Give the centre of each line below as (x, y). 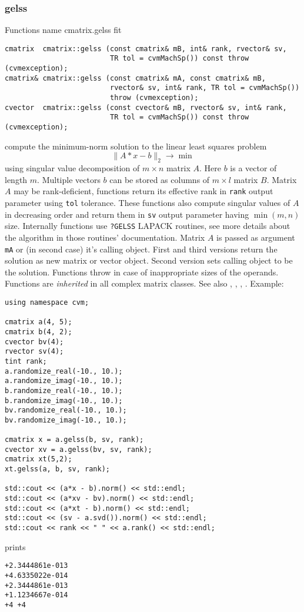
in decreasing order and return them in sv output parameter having (127, 214)
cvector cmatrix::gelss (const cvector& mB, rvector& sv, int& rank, (146, 107)
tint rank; (26, 361)
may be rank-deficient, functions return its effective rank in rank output (143, 191)
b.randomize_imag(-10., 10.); (64, 400)
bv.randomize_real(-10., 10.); (66, 410)
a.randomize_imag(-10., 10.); (64, 381)
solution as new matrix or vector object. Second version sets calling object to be (149, 260)
